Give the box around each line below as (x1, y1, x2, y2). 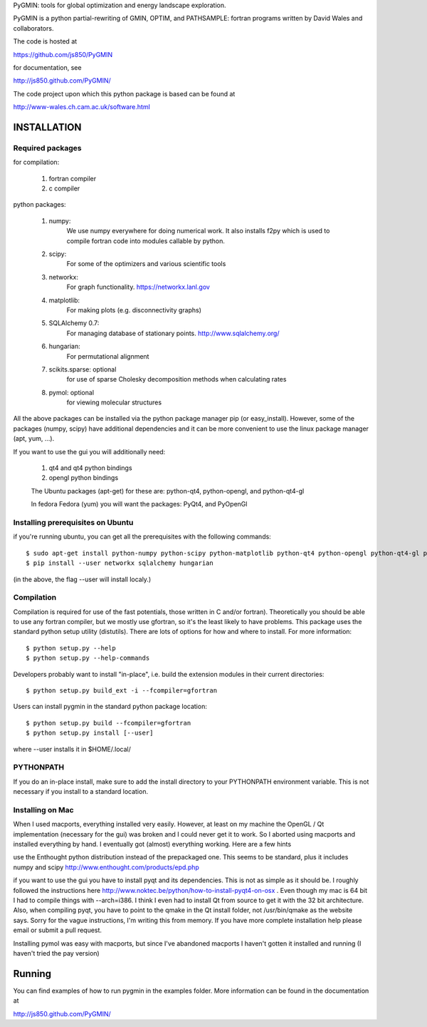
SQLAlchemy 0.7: (48, 319, 100, 327)
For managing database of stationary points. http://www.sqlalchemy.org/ (66, 329, 280, 337)
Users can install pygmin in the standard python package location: (13, 702, 208, 711)
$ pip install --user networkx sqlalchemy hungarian (26, 559, 213, 567)
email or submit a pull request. (13, 926, 102, 934)
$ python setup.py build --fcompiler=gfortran (26, 719, 191, 727)
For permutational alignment (66, 352, 149, 360)
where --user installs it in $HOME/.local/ (13, 745, 132, 753)
